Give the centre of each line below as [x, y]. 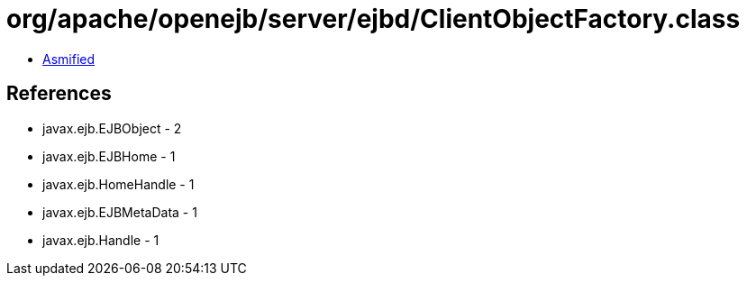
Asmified [69, 59]
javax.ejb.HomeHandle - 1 [118, 184]
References [59, 94]
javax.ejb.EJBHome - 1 [109, 156]
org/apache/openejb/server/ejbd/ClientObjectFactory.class [373, 19]
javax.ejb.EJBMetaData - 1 [120, 212]
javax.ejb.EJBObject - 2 [112, 128]
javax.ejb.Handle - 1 [101, 240]
